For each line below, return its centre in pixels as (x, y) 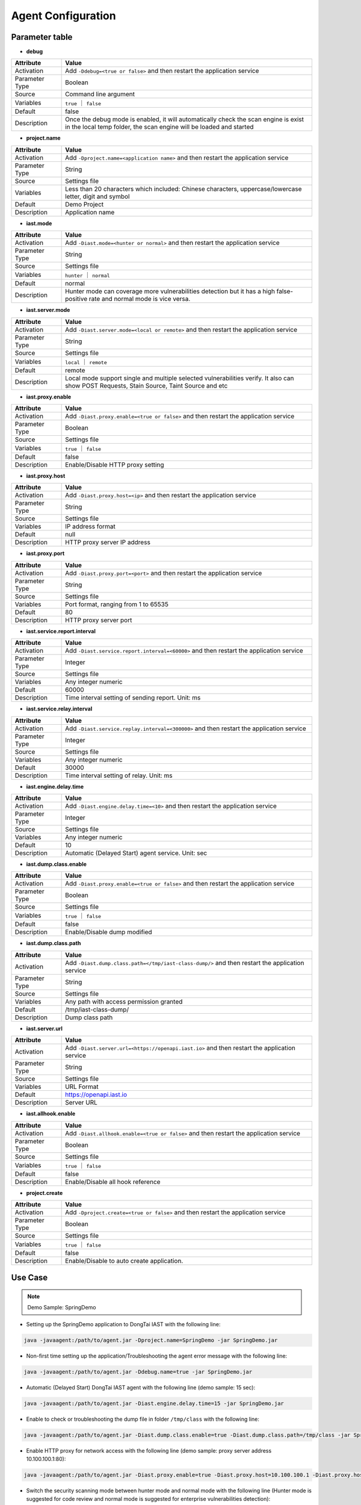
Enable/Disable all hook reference (113, 1182)
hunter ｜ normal (88, 275)
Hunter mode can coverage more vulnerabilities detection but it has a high (170, 291)
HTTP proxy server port (99, 620)
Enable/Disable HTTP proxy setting (115, 465)
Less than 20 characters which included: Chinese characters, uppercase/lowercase (184, 188)
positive (76, 299)
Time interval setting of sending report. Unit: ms (133, 698)
